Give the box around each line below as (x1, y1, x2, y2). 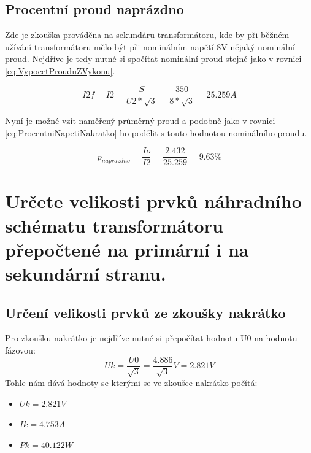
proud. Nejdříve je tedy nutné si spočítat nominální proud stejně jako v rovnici (5, 52, 302, 65)
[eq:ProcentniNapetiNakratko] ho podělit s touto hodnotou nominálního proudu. (5, 126, 307, 139)
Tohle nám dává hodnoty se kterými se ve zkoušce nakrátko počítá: (5, 376, 258, 389)
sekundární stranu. (5, 261, 166, 286)
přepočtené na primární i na (5, 236, 249, 261)
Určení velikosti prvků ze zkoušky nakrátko (5, 303, 286, 322)
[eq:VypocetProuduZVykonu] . (5, 64, 115, 77)
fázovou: (5, 344, 36, 357)
